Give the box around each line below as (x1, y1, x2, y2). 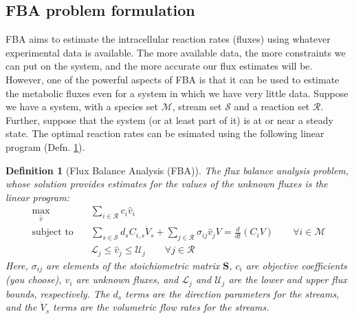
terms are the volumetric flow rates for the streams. (53, 300, 269, 314)
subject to (32, 227, 74, 238)
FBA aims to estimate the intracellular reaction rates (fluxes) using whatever (5, 32, 331, 46)
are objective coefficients (245, 258, 347, 272)
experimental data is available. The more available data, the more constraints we (5, 45, 346, 59)
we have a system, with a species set (5, 99, 158, 114)
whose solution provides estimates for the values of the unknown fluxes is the (5, 176, 328, 191)
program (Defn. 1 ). (5, 139, 85, 154)
